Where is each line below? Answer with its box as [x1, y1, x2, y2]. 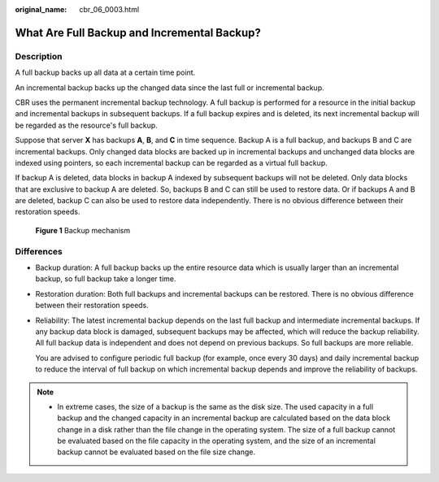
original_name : [15, 5, 67, 14]
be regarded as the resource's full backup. [15, 120, 158, 130]
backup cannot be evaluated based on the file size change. [57, 447, 256, 457]
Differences [15, 245, 63, 257]
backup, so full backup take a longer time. [35, 274, 176, 284]
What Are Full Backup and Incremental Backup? [15, 25, 262, 40]
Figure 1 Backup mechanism [35, 225, 130, 235]
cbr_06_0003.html [79, 5, 140, 14]
